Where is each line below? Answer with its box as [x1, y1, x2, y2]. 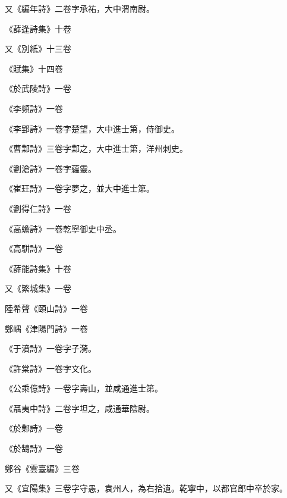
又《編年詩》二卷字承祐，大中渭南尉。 [5, 2, 154, 14]
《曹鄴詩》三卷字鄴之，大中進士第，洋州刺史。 [5, 142, 188, 155]
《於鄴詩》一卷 [5, 422, 63, 434]
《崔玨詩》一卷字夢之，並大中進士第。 [5, 182, 154, 195]
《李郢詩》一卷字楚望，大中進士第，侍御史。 [5, 122, 179, 134]
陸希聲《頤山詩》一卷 [5, 302, 88, 314]
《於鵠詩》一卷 [5, 442, 63, 455]
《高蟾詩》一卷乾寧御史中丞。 [5, 222, 121, 234]
